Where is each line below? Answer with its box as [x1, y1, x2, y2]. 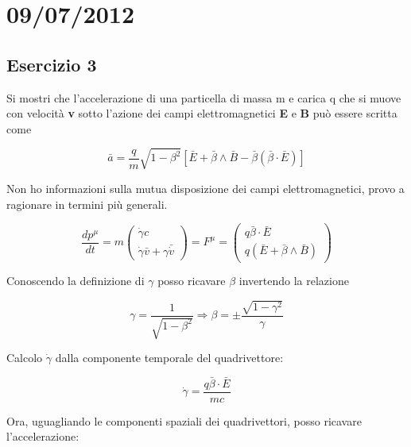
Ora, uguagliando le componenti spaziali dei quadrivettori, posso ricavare [6, 412, 362, 429]
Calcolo [6, 349, 43, 365]
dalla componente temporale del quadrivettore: [55, 349, 284, 365]
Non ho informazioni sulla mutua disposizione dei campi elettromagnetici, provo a [6, 179, 405, 196]
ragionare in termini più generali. [6, 195, 168, 212]
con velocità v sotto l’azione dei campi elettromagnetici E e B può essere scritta [6, 105, 397, 121]
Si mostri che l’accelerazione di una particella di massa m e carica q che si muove [6, 89, 401, 106]
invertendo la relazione [238, 272, 349, 289]
